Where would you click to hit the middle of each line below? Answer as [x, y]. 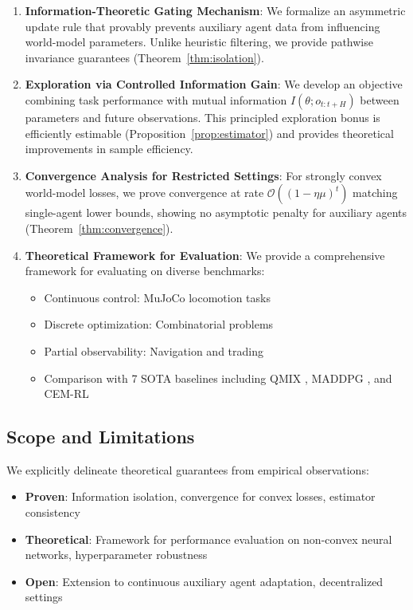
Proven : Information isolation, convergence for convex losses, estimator [200, 496]
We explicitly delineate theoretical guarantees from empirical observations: [188, 469]
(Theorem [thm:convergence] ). [99, 228]
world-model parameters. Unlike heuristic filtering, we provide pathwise [199, 42]
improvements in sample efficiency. [109, 149]
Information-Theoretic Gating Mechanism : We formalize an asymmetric [215, 10]
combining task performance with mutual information [156, 99]
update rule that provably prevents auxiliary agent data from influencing [203, 26]
